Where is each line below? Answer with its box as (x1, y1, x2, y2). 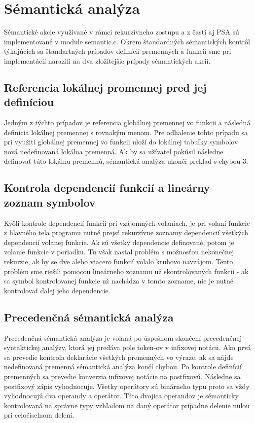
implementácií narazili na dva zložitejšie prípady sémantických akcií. (4, 55, 211, 66)
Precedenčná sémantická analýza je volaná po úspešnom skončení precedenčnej (4, 332, 242, 343)
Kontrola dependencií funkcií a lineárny (4, 180, 210, 195)
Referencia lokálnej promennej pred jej (4, 79, 207, 95)
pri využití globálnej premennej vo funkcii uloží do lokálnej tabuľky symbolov (4, 137, 238, 147)
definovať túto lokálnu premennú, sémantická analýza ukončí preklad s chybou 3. (4, 156, 248, 166)
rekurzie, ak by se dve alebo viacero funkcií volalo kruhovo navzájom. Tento (4, 256, 233, 267)
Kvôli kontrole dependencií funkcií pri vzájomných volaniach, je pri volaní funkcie (4, 217, 250, 228)
